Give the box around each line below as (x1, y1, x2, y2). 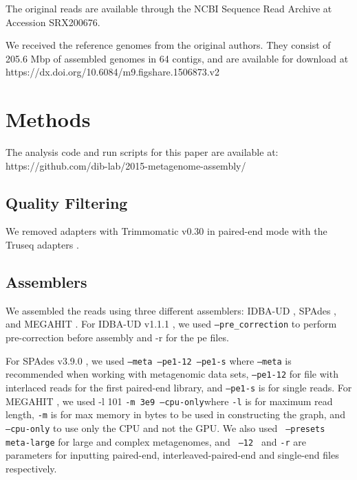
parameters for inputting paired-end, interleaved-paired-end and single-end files (6, 448, 339, 462)
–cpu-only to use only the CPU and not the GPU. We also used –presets (6, 421, 325, 435)
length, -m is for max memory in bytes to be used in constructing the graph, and (6, 407, 345, 422)
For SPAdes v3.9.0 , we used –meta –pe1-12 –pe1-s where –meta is (6, 353, 292, 367)
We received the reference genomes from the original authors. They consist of (6, 38, 331, 52)
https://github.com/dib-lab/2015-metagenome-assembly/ (6, 158, 246, 172)
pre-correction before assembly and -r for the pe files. (6, 330, 229, 345)
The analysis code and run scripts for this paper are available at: (6, 145, 279, 159)
